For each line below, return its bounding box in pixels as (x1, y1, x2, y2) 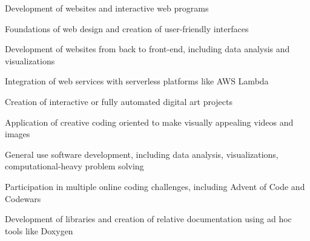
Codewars (5, 192, 41, 205)
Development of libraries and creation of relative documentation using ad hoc (5, 212, 292, 225)
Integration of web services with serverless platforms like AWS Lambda (5, 75, 269, 87)
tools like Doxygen (5, 224, 73, 237)
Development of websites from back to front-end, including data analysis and (5, 42, 290, 55)
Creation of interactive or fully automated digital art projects (5, 95, 232, 107)
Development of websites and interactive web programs (5, 2, 209, 14)
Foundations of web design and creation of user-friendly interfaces (5, 22, 249, 35)
